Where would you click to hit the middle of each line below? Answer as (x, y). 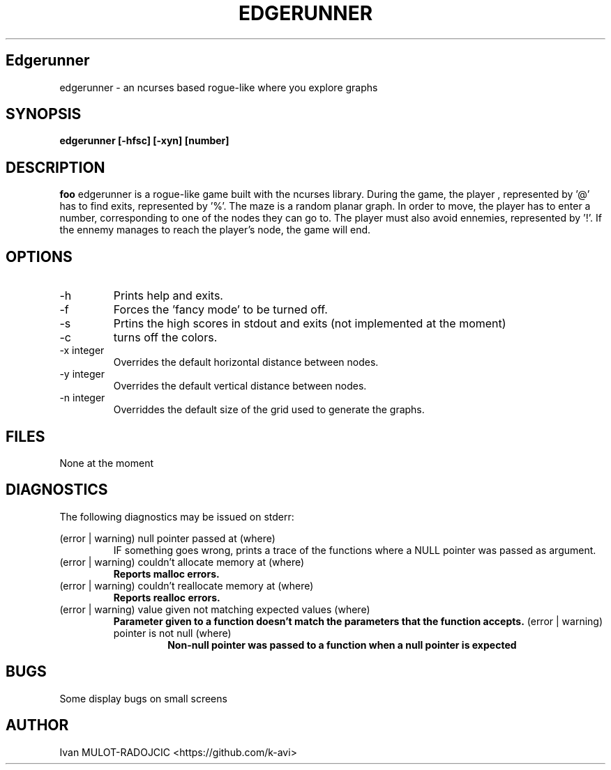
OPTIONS (39, 256)
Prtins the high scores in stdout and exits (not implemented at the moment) (310, 324)
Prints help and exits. (168, 296)
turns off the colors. (165, 338)
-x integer (82, 351)
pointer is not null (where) (172, 633)
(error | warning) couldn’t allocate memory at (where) (182, 562)
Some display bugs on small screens (143, 698)
